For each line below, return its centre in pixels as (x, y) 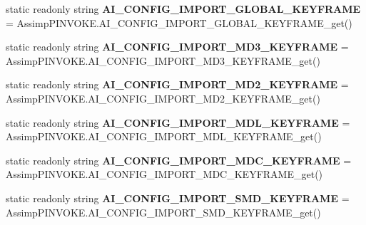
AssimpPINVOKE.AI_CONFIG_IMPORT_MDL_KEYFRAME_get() (164, 136)
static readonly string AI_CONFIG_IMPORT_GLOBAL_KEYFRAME (183, 9)
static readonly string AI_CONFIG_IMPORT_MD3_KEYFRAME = (177, 47)
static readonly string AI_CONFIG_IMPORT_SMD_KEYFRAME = (178, 198)
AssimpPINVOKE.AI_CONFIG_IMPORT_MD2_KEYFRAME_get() (163, 98)
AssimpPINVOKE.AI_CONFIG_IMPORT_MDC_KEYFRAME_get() (164, 174)
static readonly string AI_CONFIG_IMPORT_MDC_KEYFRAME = (179, 160)
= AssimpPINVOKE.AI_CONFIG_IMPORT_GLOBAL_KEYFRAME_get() (179, 22)
